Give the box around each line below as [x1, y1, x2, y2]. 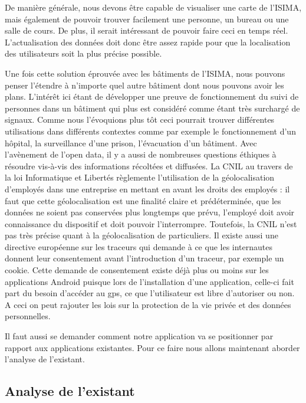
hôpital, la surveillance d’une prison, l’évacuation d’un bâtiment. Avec [5, 136, 257, 149]
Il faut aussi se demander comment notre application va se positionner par [5, 330, 274, 342]
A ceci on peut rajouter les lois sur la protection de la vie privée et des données [5, 298, 291, 310]
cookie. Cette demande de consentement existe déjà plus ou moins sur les [5, 264, 269, 276]
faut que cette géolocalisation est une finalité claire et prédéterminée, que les [5, 194, 281, 207]
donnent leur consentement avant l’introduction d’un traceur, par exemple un [5, 252, 284, 264]
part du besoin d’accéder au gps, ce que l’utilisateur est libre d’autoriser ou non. [5, 287, 295, 299]
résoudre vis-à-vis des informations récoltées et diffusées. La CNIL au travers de [5, 159, 293, 172]
